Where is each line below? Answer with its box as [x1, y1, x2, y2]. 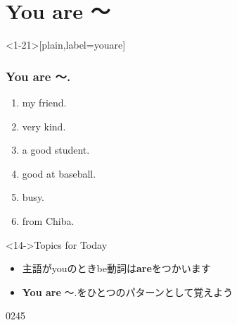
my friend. [22, 94, 67, 109]
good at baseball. [22, 166, 96, 180]
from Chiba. [22, 213, 75, 228]
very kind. [22, 118, 66, 133]
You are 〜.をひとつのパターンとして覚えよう [22, 284, 233, 299]
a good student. [22, 142, 90, 157]
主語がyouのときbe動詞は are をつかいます [22, 261, 211, 276]
